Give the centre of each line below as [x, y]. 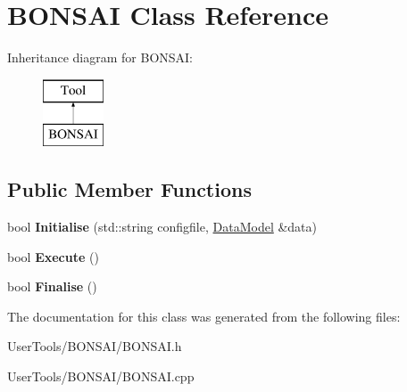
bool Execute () [53, 256]
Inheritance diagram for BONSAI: [100, 57]
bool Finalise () [52, 286]
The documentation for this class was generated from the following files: [204, 316]
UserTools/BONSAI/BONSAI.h [95, 346]
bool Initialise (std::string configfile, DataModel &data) [162, 227]
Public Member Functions [129, 189]
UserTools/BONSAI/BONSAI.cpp [101, 376]
